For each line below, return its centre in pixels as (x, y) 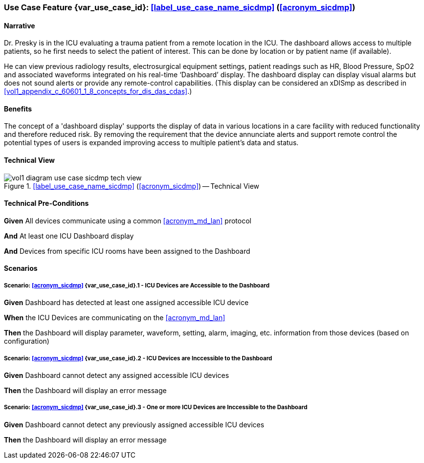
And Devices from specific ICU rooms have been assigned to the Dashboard (127, 251)
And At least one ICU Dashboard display (69, 236)
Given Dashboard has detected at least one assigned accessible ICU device (126, 303)
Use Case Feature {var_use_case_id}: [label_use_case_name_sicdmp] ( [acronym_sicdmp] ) (180, 7)
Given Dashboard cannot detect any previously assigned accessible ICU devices (134, 424)
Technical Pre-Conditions (46, 203)
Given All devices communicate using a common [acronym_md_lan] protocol (128, 220)
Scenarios (21, 268)
